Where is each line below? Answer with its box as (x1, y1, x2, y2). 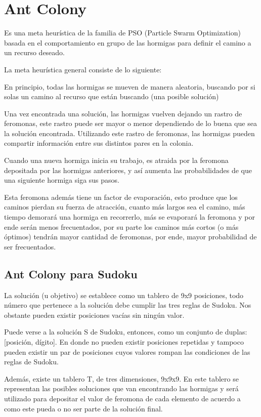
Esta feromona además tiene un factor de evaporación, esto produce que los (4, 191, 238, 202)
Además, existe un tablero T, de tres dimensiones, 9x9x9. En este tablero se (4, 373, 239, 384)
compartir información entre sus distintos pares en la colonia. (4, 138, 194, 148)
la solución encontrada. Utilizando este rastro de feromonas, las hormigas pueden (4, 128, 255, 138)
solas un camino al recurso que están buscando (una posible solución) (4, 91, 219, 102)
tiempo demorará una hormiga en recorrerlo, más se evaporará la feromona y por (4, 212, 255, 222)
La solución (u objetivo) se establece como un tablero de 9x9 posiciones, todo (4, 289, 244, 300)
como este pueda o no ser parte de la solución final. (4, 403, 163, 413)
